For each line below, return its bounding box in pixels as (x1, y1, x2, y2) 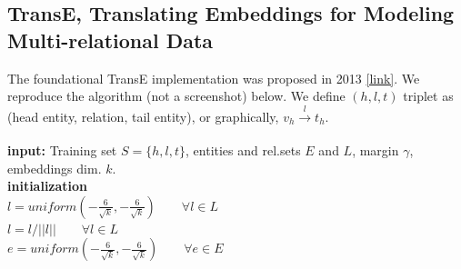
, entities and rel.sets (185, 140, 301, 159)
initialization (7, 176, 88, 195)
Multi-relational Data (7, 25, 214, 54)
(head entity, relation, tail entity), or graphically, (7, 106, 279, 125)
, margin (352, 140, 399, 159)
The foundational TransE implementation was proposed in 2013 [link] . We (7, 68, 420, 87)
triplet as (403, 86, 454, 105)
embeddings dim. (7, 158, 102, 177)
